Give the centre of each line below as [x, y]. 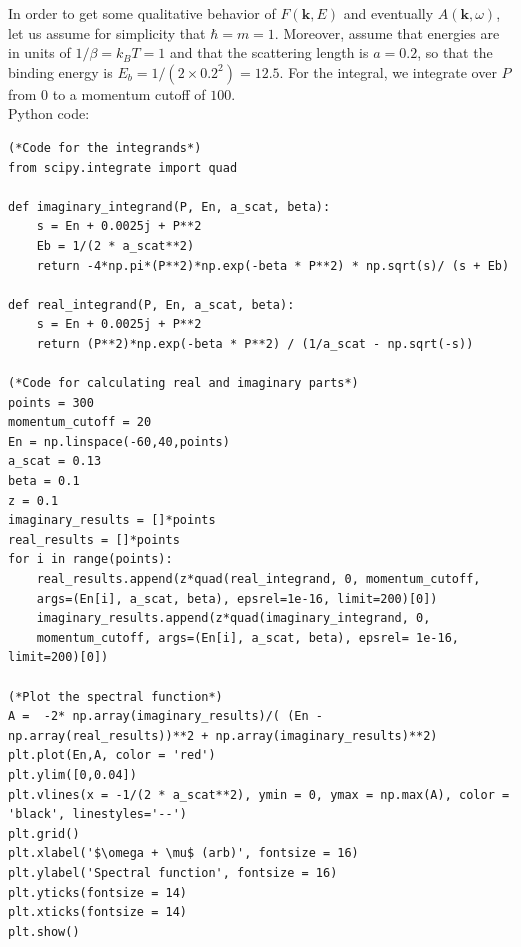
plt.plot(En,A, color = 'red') [112, 755]
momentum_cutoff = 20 [80, 422]
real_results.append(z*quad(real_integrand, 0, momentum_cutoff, [258, 579]
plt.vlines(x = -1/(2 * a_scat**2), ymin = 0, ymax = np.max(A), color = [259, 794]
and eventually [388, 13]
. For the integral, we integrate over [388, 71]
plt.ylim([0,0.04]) [72, 774]
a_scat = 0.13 [55, 461]
